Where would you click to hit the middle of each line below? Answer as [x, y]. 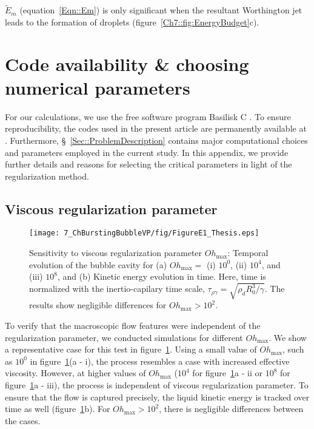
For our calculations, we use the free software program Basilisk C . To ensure [148, 116]
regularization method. [47, 176]
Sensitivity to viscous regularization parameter [116, 253]
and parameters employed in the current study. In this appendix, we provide [147, 152]
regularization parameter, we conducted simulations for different [124, 337]
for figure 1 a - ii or [227, 373]
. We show [288, 337]
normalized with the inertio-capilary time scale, [117, 289]
